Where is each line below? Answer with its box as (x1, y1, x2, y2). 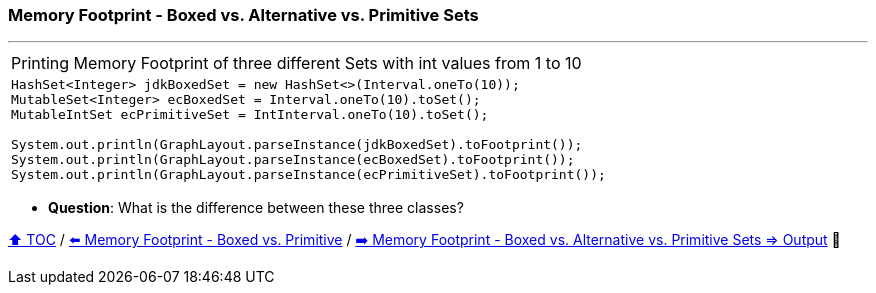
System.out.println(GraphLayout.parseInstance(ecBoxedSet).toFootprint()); (11, 152, 575, 168)
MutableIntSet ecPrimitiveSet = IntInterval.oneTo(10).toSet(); (11, 107, 489, 123)
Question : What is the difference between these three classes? (48, 199, 464, 217)
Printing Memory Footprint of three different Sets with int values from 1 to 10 (11, 53, 582, 74)
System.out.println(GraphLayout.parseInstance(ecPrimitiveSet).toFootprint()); (11, 167, 606, 183)
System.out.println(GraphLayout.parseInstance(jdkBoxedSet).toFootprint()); (11, 137, 583, 153)
